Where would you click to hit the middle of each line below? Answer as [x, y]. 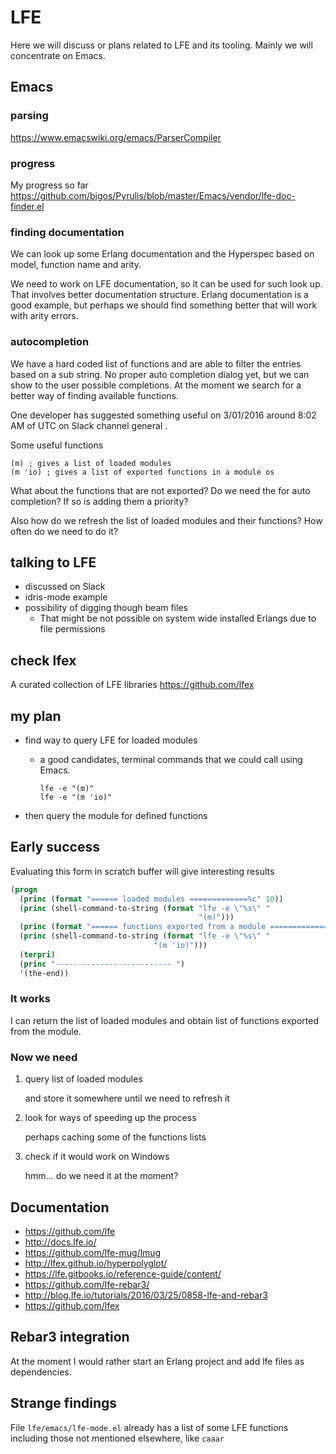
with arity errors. [44, 316]
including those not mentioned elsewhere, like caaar [117, 1438]
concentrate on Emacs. [58, 55]
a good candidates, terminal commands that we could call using [171, 759]
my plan [36, 716]
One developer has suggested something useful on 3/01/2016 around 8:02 [163, 415]
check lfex [43, 660]
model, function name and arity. [76, 265]
